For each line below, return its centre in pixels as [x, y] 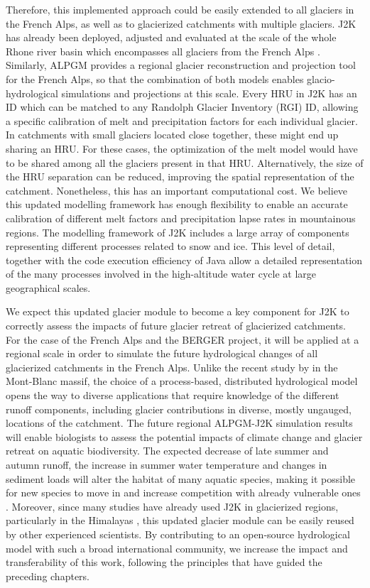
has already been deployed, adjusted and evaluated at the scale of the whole [171, 37]
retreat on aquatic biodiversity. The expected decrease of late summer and [167, 451]
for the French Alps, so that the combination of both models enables [155, 78]
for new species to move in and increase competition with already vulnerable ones [183, 492]
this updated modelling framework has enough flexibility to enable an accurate [177, 204]
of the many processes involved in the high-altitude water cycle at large [161, 274]
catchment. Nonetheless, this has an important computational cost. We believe [177, 190]
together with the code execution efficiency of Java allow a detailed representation [184, 260]
